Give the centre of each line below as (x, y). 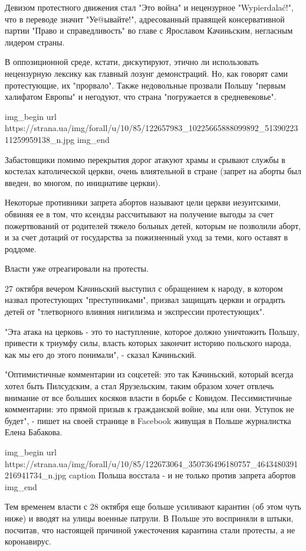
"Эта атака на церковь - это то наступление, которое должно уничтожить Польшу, (152, 331)
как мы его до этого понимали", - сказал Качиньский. (101, 354)
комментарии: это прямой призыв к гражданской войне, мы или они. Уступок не (149, 409)
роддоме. (21, 248)
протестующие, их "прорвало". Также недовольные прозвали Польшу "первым (145, 85)
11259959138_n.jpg (40, 139)
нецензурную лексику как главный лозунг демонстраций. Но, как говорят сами (147, 73)
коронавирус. (28, 541)
